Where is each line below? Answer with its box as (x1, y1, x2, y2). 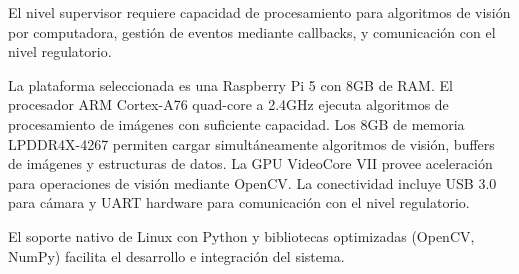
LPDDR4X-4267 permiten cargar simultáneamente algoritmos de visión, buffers (8, 133, 495, 154)
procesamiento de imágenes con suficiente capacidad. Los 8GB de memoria (8, 113, 465, 134)
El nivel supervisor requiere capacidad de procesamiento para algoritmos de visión (8, 2, 511, 22)
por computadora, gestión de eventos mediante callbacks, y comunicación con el (8, 21, 496, 42)
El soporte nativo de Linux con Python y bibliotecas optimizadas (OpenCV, (8, 225, 475, 246)
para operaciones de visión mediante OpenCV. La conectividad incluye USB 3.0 (8, 172, 497, 193)
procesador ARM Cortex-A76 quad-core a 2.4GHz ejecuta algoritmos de (8, 94, 449, 115)
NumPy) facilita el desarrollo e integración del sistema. (8, 245, 345, 266)
